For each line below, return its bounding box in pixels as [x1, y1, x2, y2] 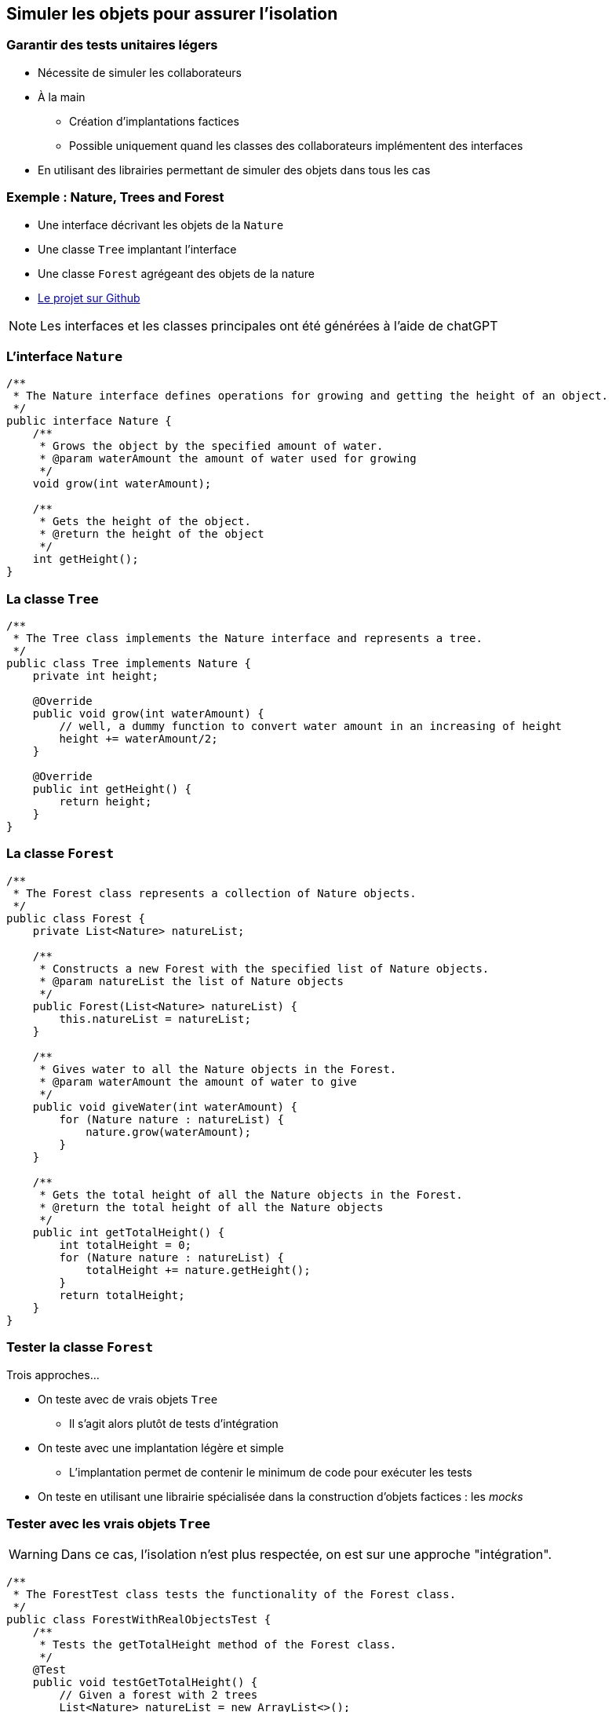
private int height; [32, 670, 158, 683]
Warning [9, 1546, 58, 1563]
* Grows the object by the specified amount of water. [39, 440, 384, 453]
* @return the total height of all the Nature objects [39, 1200, 384, 1214]
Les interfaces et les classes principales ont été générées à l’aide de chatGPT [40, 317, 498, 334]
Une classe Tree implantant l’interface [38, 242, 237, 256]
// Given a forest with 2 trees [59, 1688, 258, 1702]
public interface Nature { [6, 414, 172, 428]
